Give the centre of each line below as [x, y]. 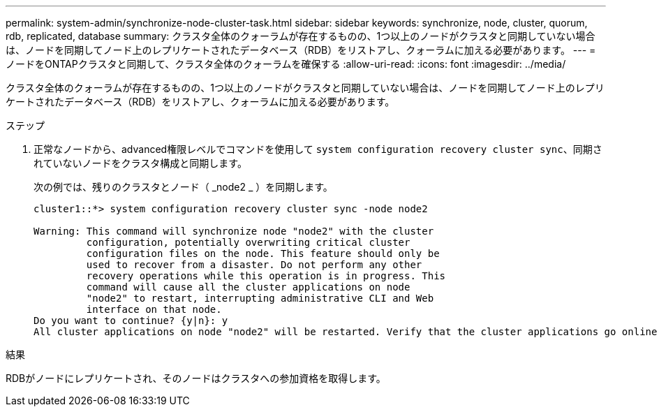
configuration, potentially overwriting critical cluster [248, 242]
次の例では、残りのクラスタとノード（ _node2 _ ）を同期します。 [183, 187]
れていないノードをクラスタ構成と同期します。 [140, 163]
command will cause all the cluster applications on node [248, 287]
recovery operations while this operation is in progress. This [266, 276]
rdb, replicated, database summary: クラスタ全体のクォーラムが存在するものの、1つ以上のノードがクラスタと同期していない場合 [301, 36]
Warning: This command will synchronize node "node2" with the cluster [234, 231]
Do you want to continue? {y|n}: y [131, 321]
